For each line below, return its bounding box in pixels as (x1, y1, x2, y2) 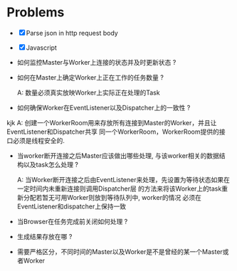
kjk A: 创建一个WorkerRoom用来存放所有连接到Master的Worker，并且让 (6, 118, 217, 127)
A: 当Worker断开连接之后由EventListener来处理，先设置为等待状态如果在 (16, 175, 231, 184)
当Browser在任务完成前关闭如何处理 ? (16, 217, 128, 225)
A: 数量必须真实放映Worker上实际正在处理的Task (16, 88, 161, 97)
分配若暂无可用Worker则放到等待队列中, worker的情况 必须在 (23, 193, 202, 201)
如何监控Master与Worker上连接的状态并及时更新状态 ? (16, 58, 177, 66)
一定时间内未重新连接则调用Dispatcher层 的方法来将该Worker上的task (16, 184, 222, 193)
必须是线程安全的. (12, 136, 65, 144)
